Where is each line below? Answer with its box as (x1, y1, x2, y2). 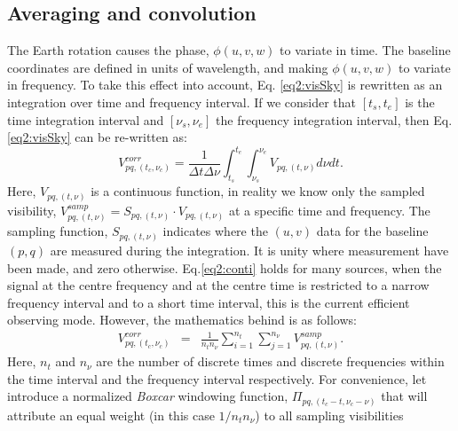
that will (381, 387, 428, 405)
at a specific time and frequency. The (228, 200, 430, 219)
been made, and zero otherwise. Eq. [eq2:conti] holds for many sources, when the (7, 258, 442, 277)
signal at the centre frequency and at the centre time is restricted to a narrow (7, 276, 430, 294)
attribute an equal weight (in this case (7, 405, 215, 424)
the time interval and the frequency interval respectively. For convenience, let (7, 369, 427, 388)
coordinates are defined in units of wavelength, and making (7, 58, 328, 76)
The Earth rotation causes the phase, (7, 41, 209, 59)
